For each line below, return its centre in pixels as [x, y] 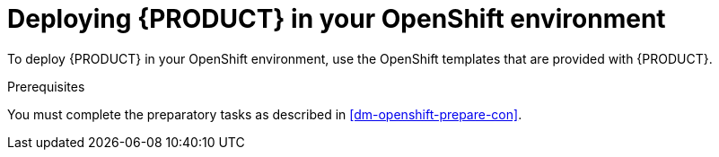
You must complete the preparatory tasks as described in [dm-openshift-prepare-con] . [265, 114]
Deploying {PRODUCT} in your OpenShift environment [337, 19]
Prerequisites [46, 86]
